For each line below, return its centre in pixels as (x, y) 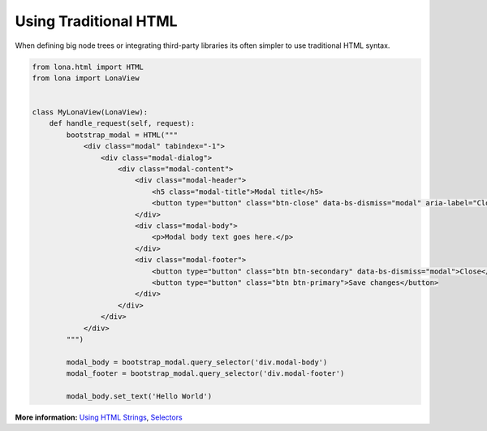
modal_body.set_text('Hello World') (139, 396)
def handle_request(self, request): (122, 123)
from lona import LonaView (86, 78)
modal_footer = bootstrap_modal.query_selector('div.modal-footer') (205, 374)
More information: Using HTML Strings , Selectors (99, 417)
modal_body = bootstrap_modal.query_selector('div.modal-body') (197, 362)
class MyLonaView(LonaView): (90, 112)
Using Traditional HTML (96, 21)
